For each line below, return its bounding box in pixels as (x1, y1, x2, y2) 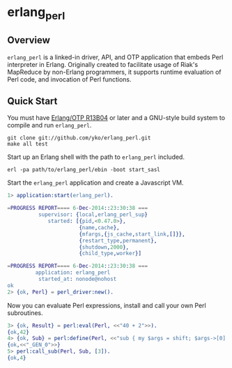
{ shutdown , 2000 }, (79, 243, 130, 251)
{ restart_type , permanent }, (79, 237, 157, 244)
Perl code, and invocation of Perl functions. (7, 75, 132, 84)
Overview (7, 34, 51, 46)
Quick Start (7, 95, 58, 107)
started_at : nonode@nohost (38, 276, 117, 283)
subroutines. (7, 308, 43, 317)
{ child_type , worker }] (79, 250, 141, 257)
